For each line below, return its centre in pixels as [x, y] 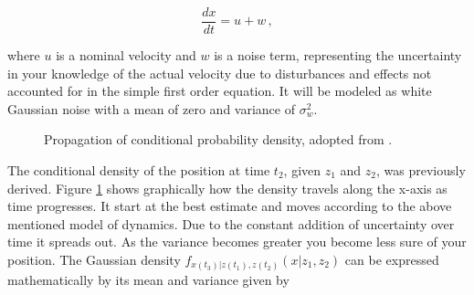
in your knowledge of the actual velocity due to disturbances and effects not [220, 73]
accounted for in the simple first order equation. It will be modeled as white [220, 91]
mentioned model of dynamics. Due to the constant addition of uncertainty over [231, 223]
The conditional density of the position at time [139, 170]
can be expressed [392, 259]
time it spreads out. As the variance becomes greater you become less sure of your [237, 242]
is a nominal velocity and [126, 55]
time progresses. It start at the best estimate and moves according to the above [230, 206]
